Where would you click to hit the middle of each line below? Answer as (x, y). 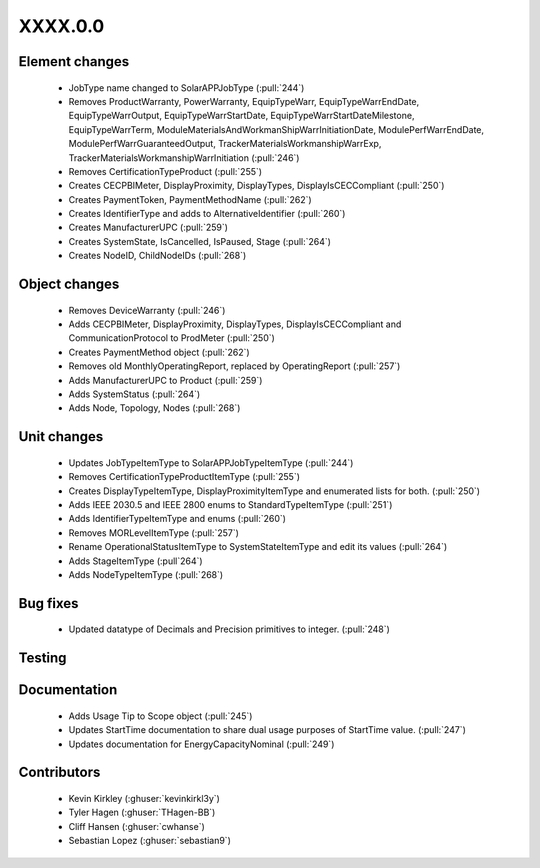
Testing (42, 658)
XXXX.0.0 (61, 26)
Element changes (74, 61)
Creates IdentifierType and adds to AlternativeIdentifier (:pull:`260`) (207, 214)
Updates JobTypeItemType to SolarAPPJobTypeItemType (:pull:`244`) (211, 462)
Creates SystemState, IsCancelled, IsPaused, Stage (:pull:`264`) (200, 241)
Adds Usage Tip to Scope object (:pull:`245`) (160, 716)
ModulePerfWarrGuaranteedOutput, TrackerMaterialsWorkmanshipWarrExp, (225, 144)
